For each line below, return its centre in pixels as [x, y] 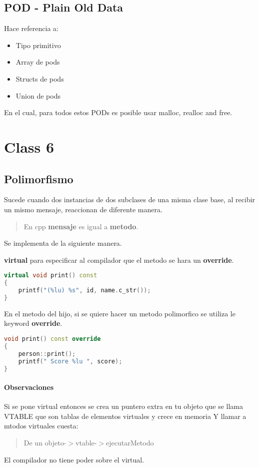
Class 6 [29, 146]
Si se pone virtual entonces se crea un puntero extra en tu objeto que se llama [123, 406]
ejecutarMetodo [130, 442]
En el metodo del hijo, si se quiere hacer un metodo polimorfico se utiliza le [120, 313]
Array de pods [38, 62]
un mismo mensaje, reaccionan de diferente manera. [83, 209]
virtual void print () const [51, 276]
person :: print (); [47, 354]
